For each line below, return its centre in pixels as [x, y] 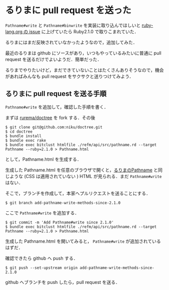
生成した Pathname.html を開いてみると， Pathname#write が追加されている [83, 241]
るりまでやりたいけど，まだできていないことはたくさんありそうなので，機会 [84, 70]
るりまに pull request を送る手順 [56, 94]
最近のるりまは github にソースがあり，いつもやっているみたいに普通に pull [83, 53]
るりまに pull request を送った [68, 10]
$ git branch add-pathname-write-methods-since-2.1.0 [63, 203]
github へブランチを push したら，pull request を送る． [63, 282]
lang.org [14, 31]
